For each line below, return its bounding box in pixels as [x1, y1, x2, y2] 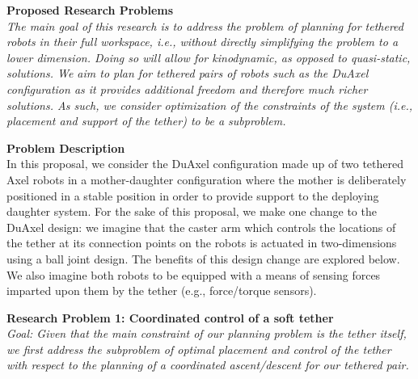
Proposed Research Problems [6, 2, 174, 18]
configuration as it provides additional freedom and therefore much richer [6, 80, 368, 97]
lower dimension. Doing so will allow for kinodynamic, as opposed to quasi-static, [6, 48, 411, 65]
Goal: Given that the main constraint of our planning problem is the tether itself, [6, 325, 407, 342]
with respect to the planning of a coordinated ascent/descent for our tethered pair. [6, 356, 409, 373]
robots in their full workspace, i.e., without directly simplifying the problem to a [6, 33, 399, 50]
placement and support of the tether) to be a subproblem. [6, 112, 286, 129]
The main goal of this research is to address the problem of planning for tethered [6, 17, 403, 34]
